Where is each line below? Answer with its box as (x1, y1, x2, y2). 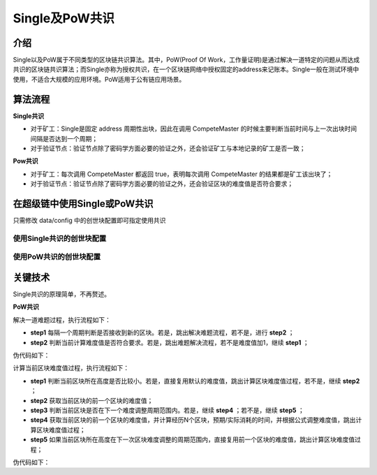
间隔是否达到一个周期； (30, 134, 98, 142)
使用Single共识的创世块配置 (13, 233, 107, 243)
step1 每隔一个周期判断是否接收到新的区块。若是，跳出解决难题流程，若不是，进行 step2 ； (30, 328, 295, 337)
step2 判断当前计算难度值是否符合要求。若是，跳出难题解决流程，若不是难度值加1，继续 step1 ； (30, 338, 309, 346)
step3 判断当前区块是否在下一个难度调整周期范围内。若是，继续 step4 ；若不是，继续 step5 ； (30, 406, 304, 414)
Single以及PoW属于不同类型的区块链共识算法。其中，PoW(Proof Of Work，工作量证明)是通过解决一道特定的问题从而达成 (13, 56, 360, 64)
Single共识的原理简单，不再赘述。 (13, 290, 111, 298)
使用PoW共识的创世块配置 (13, 252, 101, 262)
